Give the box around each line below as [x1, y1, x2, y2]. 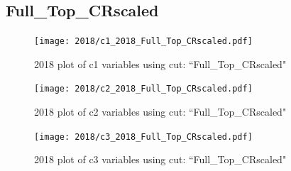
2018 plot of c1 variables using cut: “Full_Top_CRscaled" [34, 56, 287, 71]
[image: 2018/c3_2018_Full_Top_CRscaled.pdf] [34, 131, 253, 142]
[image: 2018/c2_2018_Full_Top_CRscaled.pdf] [34, 84, 253, 94]
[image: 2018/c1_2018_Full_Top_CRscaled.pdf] [34, 36, 253, 47]
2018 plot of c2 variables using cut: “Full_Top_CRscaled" [34, 104, 287, 119]
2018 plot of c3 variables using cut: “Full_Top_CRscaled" [34, 152, 287, 167]
